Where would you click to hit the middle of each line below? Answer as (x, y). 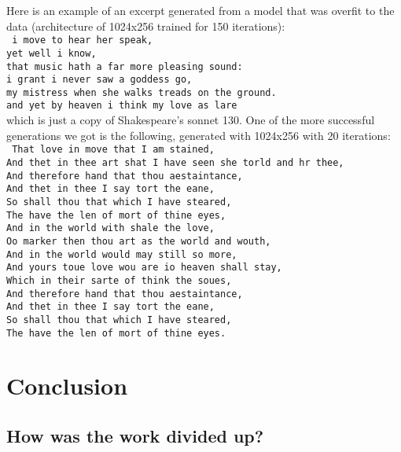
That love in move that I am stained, (113, 150)
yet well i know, (52, 53)
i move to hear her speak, (83, 40)
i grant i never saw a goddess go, (99, 80)
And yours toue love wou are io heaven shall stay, (144, 268)
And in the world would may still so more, (122, 254)
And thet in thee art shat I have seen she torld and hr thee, (175, 162)
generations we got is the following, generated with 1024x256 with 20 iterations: (199, 135)
